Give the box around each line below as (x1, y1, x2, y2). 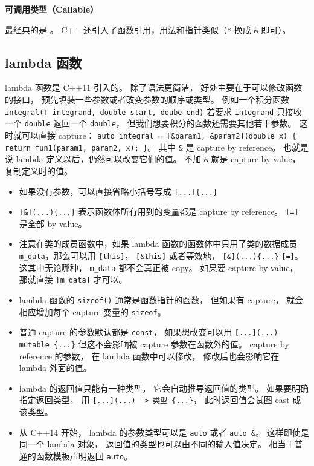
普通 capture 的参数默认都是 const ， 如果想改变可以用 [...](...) (19, 326, 278, 338)
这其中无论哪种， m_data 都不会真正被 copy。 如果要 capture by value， (19, 261, 298, 274)
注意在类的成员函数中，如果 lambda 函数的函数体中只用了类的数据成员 (19, 237, 298, 250)
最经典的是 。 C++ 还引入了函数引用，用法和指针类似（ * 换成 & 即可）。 (5, 23, 291, 36)
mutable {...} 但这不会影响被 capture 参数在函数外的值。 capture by (19, 337, 289, 350)
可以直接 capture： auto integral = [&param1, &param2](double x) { (21, 128, 296, 141)
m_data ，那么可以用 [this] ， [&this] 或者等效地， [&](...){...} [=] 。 (19, 249, 303, 262)
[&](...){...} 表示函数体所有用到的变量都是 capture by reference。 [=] (19, 205, 299, 218)
